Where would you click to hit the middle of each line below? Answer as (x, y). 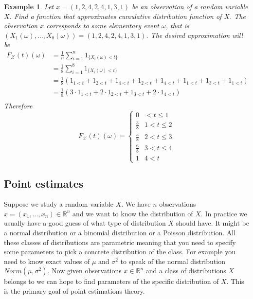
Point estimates (44, 184)
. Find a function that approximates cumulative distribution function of (116, 16)
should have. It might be (212, 223)
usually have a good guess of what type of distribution (85, 223)
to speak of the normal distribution (173, 261)
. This (235, 281)
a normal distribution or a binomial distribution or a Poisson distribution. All (120, 233)
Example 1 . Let (29, 6)
